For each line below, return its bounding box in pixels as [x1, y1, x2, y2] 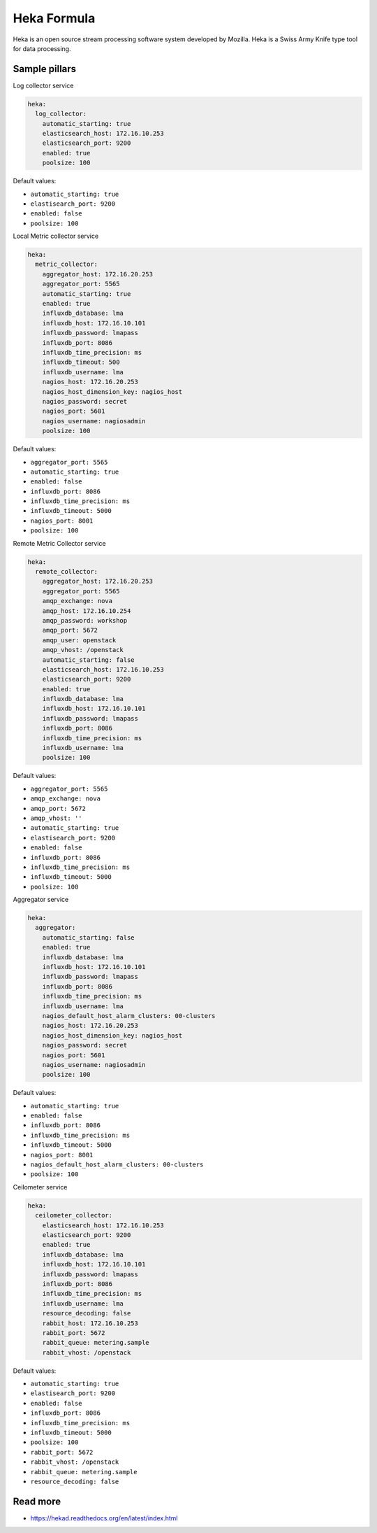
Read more [13, 1495, 61, 1507]
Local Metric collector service [13, 232, 99, 241]
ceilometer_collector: [35, 1211, 113, 1220]
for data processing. [13, 44, 71, 52]
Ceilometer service [13, 1182, 68, 1191]
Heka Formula [13, 10, 96, 26]
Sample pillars [13, 63, 77, 75]
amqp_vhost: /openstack [42, 646, 124, 654]
